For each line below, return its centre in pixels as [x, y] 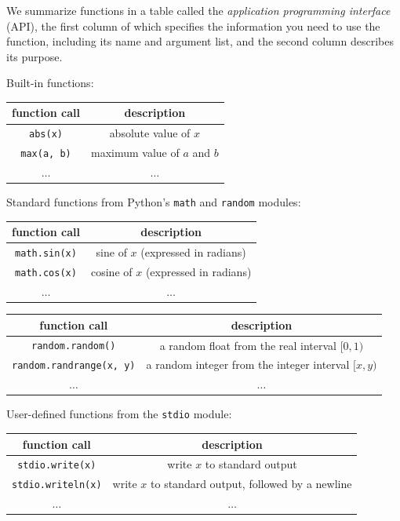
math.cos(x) [46, 273]
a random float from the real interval [248, 345]
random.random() [74, 346]
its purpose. [35, 56]
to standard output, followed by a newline [251, 484]
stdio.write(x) [57, 466]
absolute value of [150, 133]
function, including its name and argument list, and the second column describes [200, 41]
